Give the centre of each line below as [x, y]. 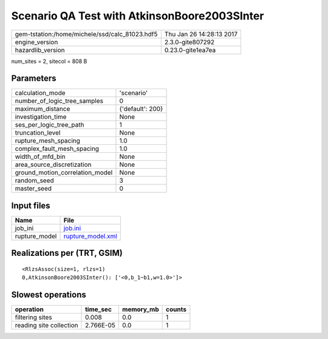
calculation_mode [40, 93]
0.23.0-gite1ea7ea [190, 50]
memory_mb [141, 309]
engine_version [36, 42]
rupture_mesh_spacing [47, 141]
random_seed [34, 181]
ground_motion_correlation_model [64, 173]
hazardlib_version [40, 50]
